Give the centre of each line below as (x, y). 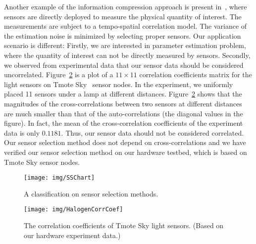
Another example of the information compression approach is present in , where (126, 6)
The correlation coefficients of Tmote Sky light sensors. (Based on (124, 225)
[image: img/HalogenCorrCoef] (74, 210)
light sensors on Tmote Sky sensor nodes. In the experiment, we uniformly (119, 84)
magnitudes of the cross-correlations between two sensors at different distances (123, 103)
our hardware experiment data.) (72, 235)
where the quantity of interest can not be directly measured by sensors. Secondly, (127, 55)
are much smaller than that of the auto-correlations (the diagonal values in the (124, 113)
